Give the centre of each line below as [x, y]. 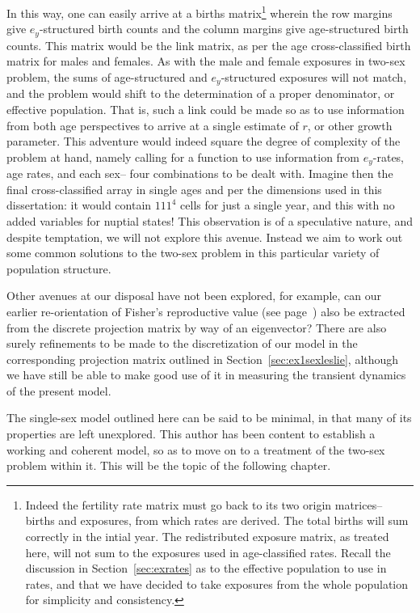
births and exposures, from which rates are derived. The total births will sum [217, 520]
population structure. [59, 268]
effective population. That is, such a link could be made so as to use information [206, 109]
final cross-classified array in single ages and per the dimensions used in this [194, 189]
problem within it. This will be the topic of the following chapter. [169, 465]
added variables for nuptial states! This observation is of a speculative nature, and [210, 220]
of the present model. [59, 390]
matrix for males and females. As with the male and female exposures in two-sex [206, 61]
